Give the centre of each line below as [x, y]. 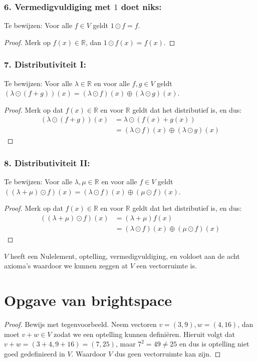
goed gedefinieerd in [35, 353]
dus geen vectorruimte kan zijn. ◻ [168, 353]
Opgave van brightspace [88, 300]
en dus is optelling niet [214, 344]
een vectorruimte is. [167, 266]
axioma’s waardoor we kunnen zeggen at [66, 266]
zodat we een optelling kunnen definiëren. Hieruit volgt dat [145, 334]
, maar [125, 344]
